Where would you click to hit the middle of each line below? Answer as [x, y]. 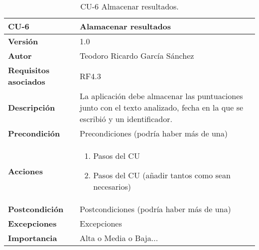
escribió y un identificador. [126, 119]
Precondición [34, 133]
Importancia [33, 238]
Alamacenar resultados [125, 26]
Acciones [25, 171]
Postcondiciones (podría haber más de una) [155, 209]
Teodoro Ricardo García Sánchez [137, 56]
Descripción [32, 107]
